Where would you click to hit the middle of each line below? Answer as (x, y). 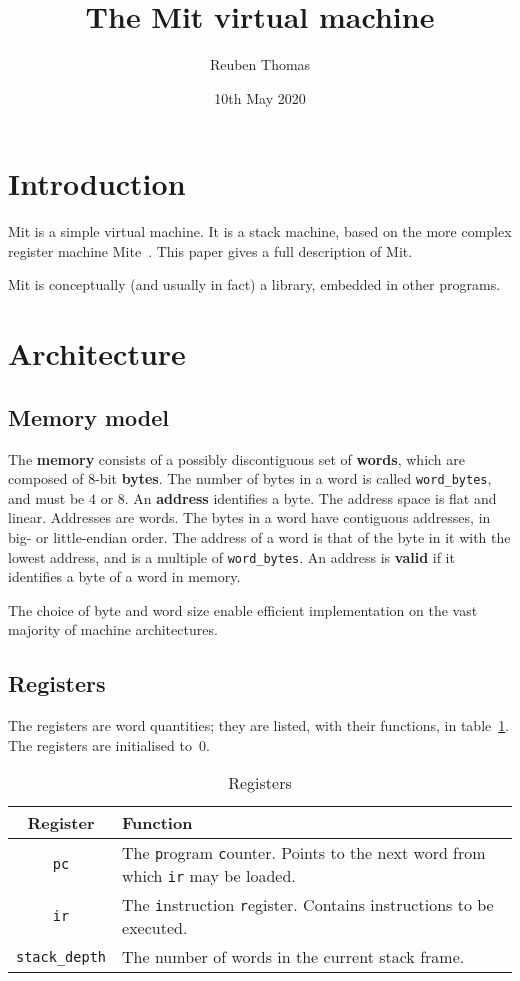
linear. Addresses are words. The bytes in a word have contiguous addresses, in (249, 517)
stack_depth (61, 956)
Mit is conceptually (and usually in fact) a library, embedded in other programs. (254, 284)
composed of (46, 478)
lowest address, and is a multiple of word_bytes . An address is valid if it (231, 556)
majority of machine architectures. (113, 629)
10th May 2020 (260, 97)
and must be (46, 497)
